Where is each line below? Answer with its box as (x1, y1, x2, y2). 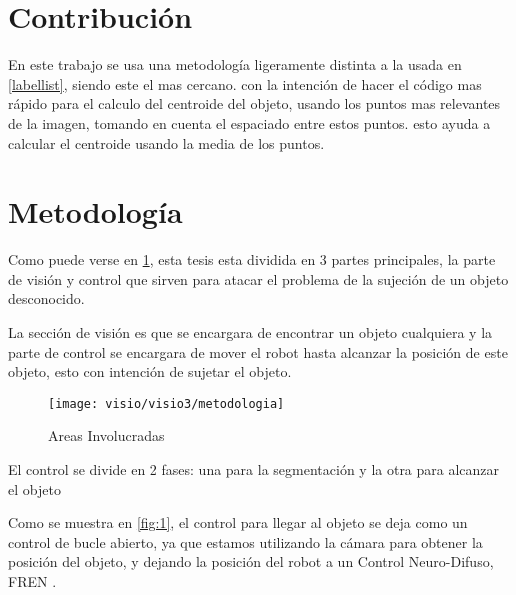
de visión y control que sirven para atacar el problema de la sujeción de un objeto (8, 268, 509, 289)
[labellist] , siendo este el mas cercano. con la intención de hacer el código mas (8, 73, 482, 94)
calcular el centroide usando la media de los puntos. (8, 132, 325, 153)
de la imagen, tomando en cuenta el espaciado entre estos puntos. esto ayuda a (8, 112, 491, 133)
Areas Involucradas (48, 425, 165, 446)
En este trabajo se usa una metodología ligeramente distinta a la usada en (8, 54, 462, 75)
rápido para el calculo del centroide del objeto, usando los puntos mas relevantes (8, 93, 501, 114)
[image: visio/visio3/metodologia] (48, 396, 285, 411)
